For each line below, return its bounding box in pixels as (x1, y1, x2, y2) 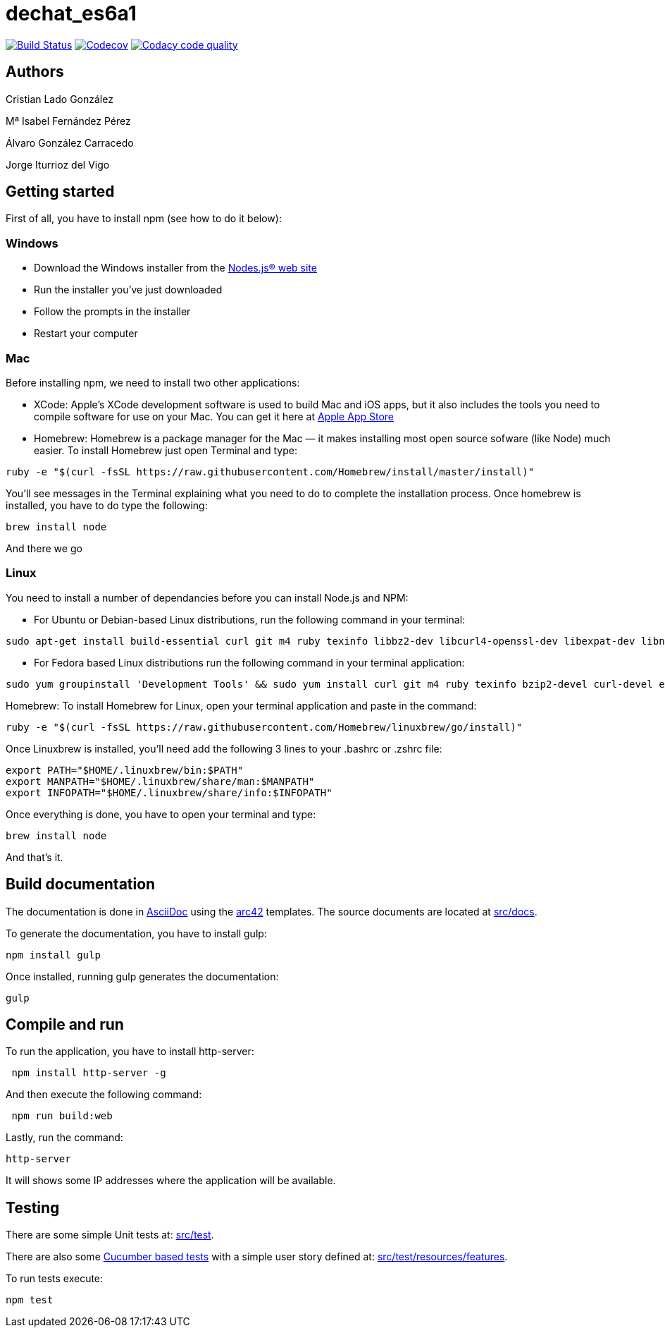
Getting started (6, 183, 115, 201)
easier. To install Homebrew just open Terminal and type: (34, 444, 297, 456)
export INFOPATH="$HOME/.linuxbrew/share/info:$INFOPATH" (6, 786, 332, 798)
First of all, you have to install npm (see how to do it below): (6, 212, 282, 225)
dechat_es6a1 (6, 1, 137, 25)
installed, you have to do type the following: (6, 499, 208, 511)
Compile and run (6, 1015, 124, 1033)
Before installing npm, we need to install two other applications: (6, 376, 300, 389)
